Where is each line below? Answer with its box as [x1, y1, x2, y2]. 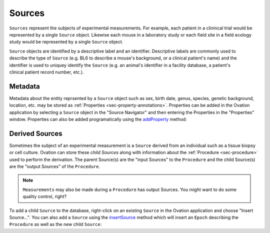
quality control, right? [22, 193, 67, 199]
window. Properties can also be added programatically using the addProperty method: [9, 116, 187, 122]
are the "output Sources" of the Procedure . [9, 163, 100, 169]
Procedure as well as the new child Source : [9, 221, 102, 227]
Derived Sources [9, 129, 62, 137]
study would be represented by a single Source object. [9, 39, 123, 45]
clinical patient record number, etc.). [9, 69, 84, 75]
